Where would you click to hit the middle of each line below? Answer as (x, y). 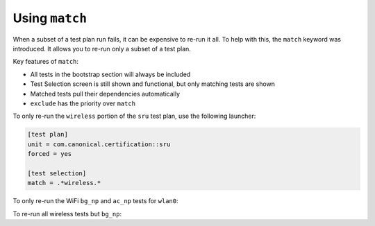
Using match (50, 18)
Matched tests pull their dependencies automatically (105, 94)
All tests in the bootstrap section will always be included (110, 74)
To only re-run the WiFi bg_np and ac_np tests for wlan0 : (95, 201)
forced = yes (50, 154)
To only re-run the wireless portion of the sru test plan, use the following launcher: (134, 116)
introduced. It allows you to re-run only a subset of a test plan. (102, 49)
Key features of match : (46, 62)
